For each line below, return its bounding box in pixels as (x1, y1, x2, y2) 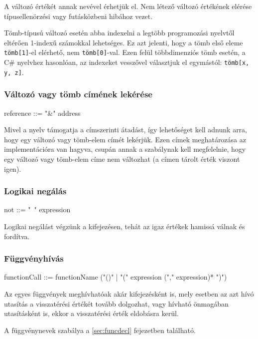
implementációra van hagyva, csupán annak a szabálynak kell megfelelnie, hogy (4, 144, 246, 154)
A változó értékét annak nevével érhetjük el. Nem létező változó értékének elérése (4, 1, 252, 11)
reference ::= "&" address (4, 107, 81, 118)
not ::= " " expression (4, 204, 71, 215)
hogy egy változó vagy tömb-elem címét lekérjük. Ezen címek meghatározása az (4, 134, 246, 144)
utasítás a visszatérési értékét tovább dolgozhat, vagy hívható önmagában (4, 298, 229, 309)
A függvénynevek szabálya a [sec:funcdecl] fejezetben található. (4, 325, 196, 335)
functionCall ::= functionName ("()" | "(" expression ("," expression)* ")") (4, 272, 227, 282)
